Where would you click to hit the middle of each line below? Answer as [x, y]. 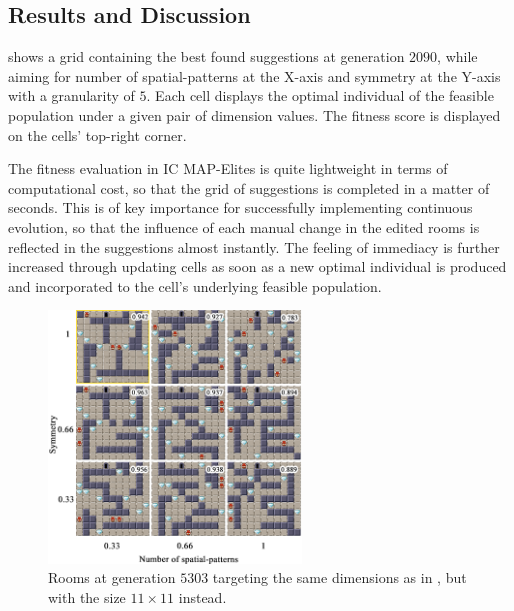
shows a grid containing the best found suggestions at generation [206, 56]
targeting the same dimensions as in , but [339, 577]
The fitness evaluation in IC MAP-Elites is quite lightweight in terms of [228, 168]
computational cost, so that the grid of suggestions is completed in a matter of [249, 187]
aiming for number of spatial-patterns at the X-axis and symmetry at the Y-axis [254, 75]
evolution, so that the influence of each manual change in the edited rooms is [244, 226]
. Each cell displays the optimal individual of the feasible [320, 95]
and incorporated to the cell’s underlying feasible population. [195, 285]
